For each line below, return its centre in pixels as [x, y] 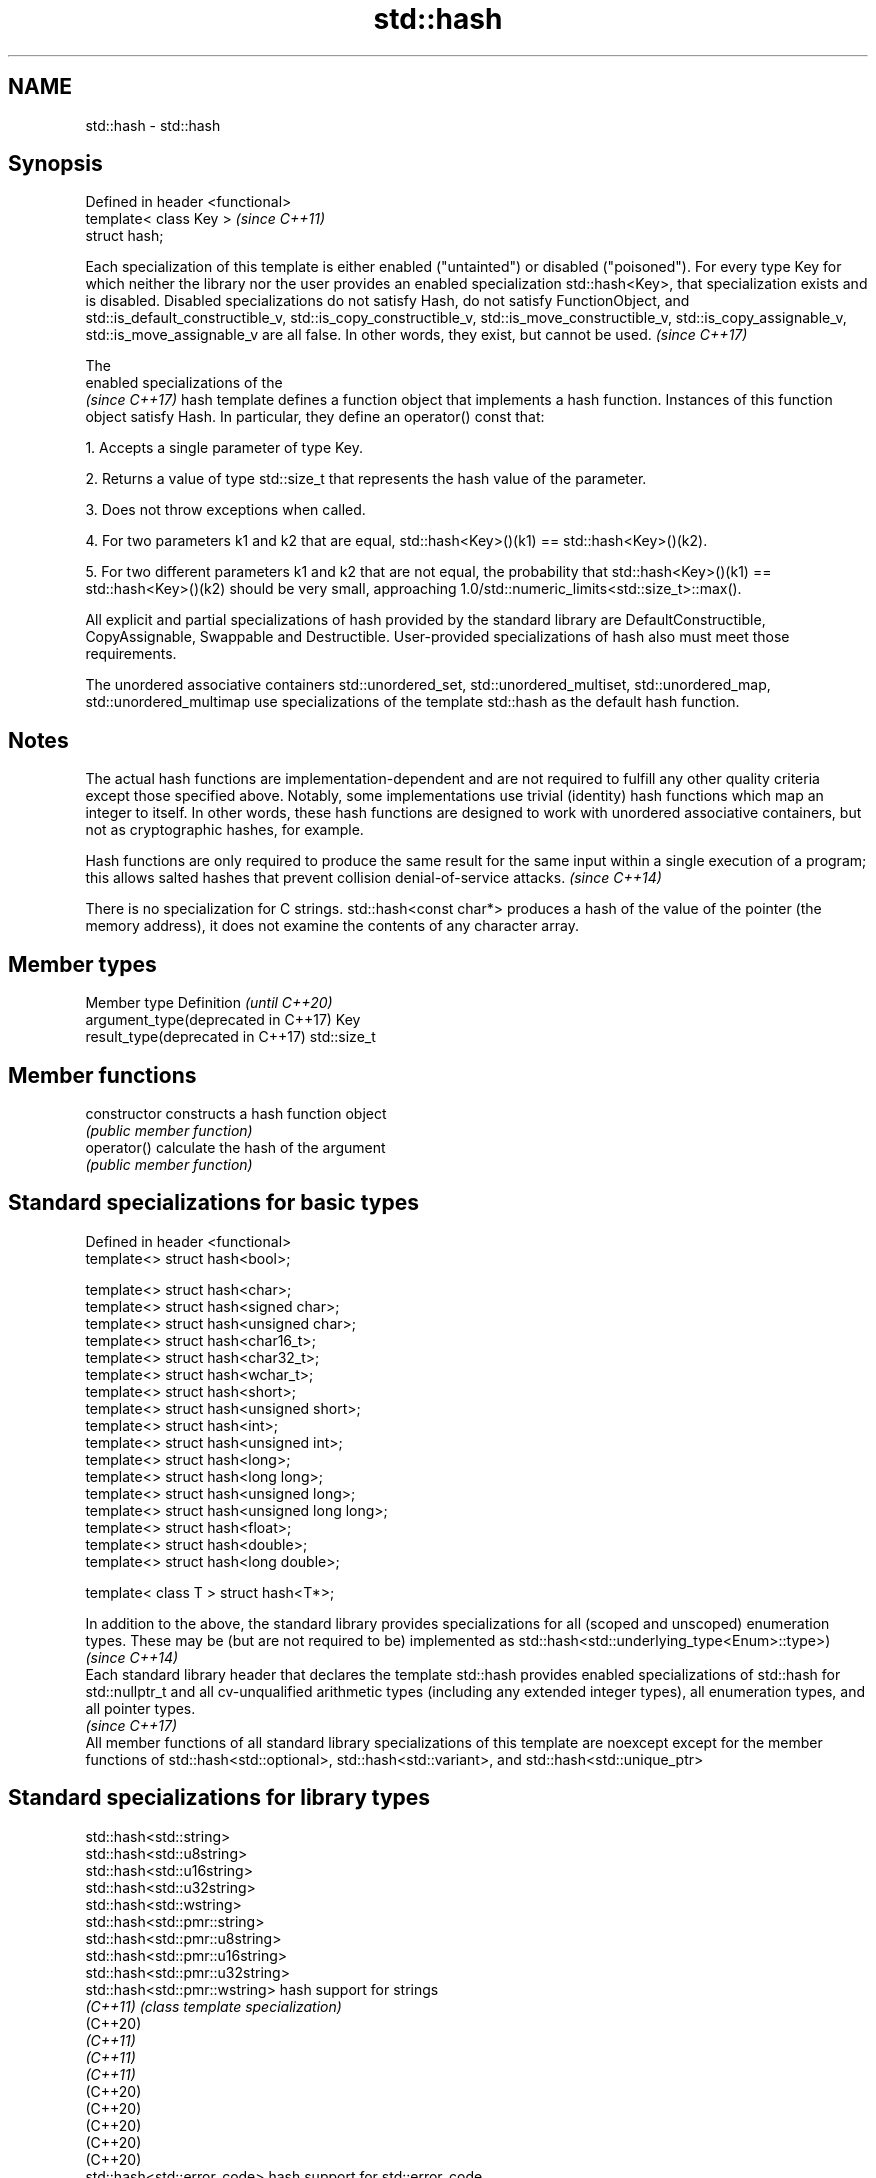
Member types [82, 964]
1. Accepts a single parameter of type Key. [224, 448]
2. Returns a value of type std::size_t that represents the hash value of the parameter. [366, 479]
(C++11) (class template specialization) [213, 2006]
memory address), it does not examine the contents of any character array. [332, 926]
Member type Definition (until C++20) [209, 1003]
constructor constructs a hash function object [236, 1113]
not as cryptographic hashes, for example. [224, 830]
